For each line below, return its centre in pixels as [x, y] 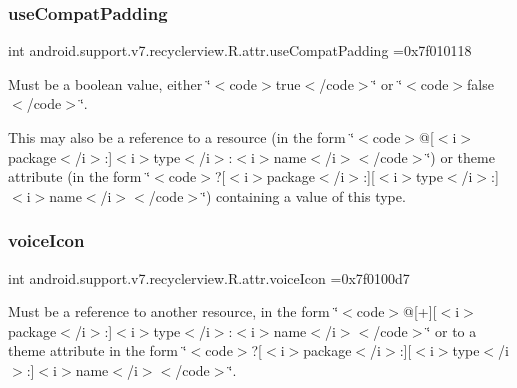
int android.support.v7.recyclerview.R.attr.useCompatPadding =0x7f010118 [240, 50]
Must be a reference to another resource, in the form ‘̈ [173, 311]
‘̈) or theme [460, 156]
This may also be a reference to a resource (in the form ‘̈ [181, 137]
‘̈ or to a [451, 330]
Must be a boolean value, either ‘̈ [109, 83]
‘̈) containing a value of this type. [304, 195]
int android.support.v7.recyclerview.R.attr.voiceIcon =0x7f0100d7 [209, 277]
